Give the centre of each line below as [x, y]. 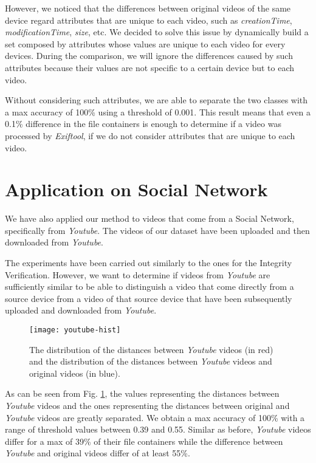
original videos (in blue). [75, 373]
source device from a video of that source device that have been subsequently [149, 298]
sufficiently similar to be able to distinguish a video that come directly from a [149, 286]
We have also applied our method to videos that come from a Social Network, [149, 218]
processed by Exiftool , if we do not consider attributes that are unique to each [150, 135]
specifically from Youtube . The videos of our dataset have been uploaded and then [157, 230]
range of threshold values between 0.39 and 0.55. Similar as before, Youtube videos [158, 429]
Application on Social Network [136, 189]
